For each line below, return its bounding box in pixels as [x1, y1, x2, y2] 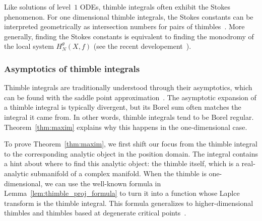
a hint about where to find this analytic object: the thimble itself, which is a [4, 158, 239, 169]
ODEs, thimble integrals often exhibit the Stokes [80, 2, 231, 12]
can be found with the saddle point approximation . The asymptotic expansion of [4, 92, 256, 102]
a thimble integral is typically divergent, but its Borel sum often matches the [4, 102, 241, 112]
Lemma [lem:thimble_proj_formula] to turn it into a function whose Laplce [4, 188, 240, 198]
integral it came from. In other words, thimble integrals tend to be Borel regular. [4, 111, 254, 122]
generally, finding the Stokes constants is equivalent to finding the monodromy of [4, 31, 254, 41]
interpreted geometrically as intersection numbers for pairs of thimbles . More [4, 21, 245, 32]
